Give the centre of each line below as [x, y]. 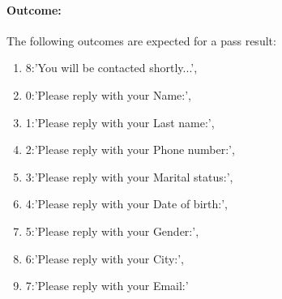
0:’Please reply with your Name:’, [108, 94]
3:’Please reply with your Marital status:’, [129, 176]
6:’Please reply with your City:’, [105, 258]
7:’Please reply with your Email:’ [107, 286]
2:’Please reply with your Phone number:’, [130, 149]
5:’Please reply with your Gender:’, [112, 231]
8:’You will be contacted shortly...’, [111, 68]
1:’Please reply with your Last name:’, [120, 122]
